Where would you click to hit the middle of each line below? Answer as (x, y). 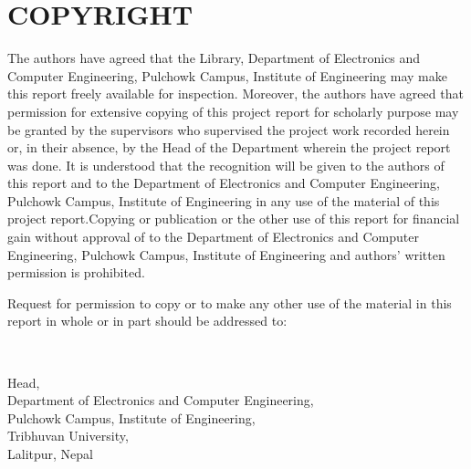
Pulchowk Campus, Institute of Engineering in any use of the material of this (224, 200)
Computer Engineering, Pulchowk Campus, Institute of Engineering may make (227, 75)
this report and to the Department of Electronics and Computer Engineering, (224, 183)
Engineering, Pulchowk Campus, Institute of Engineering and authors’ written (226, 254)
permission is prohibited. (76, 272)
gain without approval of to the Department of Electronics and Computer (213, 237)
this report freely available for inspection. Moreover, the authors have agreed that (235, 94)
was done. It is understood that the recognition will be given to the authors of (226, 165)
